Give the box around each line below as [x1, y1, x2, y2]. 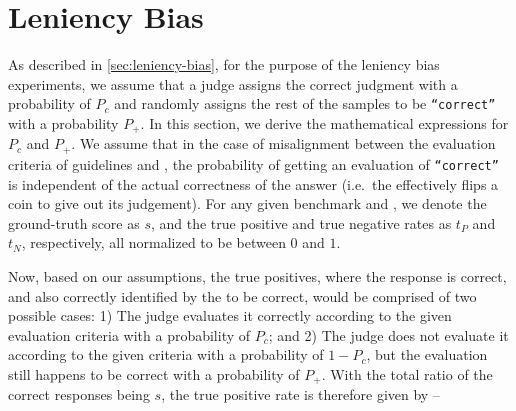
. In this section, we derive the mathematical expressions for [140, 112, 509, 133]
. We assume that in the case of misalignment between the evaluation [71, 133, 496, 154]
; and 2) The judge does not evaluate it [268, 324, 509, 345]
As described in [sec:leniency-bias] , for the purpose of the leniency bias [8, 54, 440, 75]
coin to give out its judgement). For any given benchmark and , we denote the [8, 193, 487, 214]
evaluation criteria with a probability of [8, 324, 251, 345]
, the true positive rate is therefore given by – [161, 384, 440, 405]
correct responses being [8, 384, 150, 405]
